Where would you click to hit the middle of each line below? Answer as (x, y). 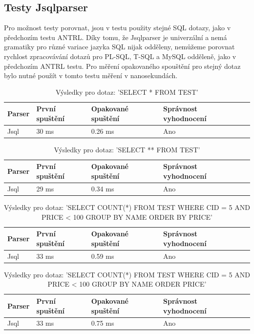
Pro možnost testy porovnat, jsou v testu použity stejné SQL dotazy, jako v (117, 28)
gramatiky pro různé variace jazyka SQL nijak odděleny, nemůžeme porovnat (119, 47)
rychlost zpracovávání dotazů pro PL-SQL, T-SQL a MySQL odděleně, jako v (120, 56)
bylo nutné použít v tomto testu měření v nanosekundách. (91, 75)
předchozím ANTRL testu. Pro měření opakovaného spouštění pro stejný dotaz (122, 66)
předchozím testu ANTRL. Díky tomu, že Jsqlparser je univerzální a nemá (116, 37)
